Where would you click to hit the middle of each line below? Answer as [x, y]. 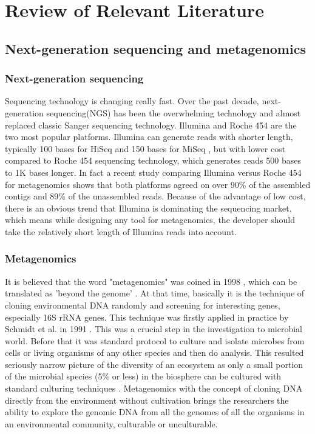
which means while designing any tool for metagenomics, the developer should [150, 220]
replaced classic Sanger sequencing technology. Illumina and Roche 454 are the [151, 125]
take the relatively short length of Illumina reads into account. [121, 231]
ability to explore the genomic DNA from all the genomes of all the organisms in [155, 412]
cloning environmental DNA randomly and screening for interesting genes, [143, 305]
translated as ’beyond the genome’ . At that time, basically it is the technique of [155, 293]
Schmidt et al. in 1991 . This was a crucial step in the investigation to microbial [154, 329]
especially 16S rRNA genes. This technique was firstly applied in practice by [147, 317]
